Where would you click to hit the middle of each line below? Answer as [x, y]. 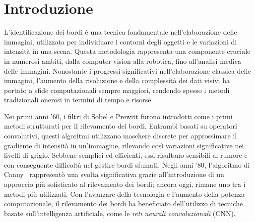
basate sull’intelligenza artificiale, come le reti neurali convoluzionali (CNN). [120, 213]
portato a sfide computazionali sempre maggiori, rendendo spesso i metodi [117, 90]
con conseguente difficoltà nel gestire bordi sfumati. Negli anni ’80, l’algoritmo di [127, 164]
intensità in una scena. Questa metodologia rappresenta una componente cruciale [127, 51]
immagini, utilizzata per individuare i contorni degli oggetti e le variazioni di [121, 41]
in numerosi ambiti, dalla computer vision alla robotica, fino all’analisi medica [123, 61]
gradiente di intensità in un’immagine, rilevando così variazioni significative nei [124, 145]
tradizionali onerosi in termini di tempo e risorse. [79, 100]
